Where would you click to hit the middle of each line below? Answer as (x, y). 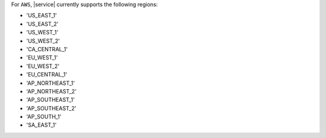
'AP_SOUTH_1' (44, 117)
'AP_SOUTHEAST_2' (51, 108)
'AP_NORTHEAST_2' (51, 91)
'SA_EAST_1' (41, 125)
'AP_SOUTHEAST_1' (50, 100)
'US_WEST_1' (42, 33)
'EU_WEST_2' (43, 66)
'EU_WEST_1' (42, 58)
